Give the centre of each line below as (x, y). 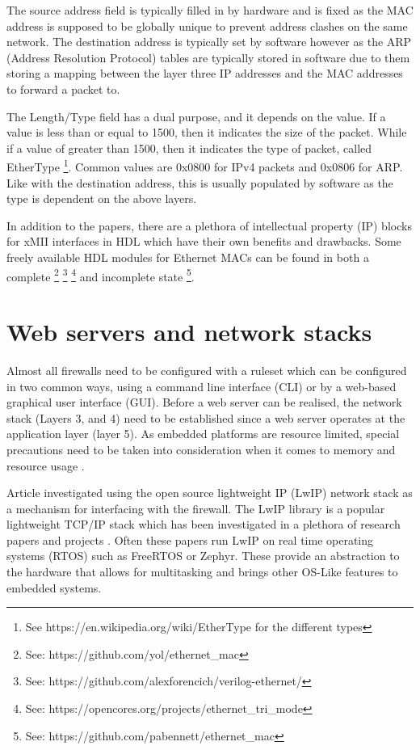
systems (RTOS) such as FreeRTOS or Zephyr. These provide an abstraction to (203, 556)
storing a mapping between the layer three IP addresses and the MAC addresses (205, 73)
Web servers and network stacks (189, 331)
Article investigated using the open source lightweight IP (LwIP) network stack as (210, 493)
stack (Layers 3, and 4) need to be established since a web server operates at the (206, 417)
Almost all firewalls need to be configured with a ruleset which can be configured (207, 370)
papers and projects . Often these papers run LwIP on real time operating (190, 539)
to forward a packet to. (63, 88)
